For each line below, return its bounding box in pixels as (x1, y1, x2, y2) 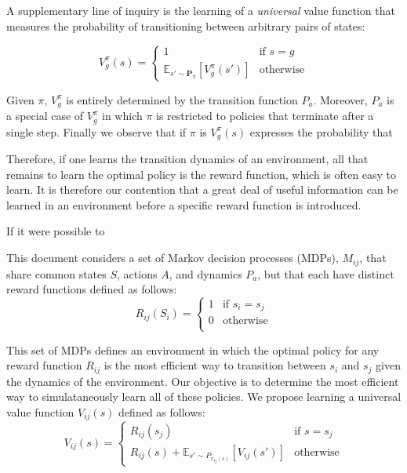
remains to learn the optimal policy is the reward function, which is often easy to (6, 166, 397, 182)
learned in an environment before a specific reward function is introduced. (6, 196, 362, 213)
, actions (117, 265, 158, 282)
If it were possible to (6, 223, 105, 239)
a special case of (6, 107, 84, 124)
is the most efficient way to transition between (104, 357, 326, 373)
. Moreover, (313, 91, 368, 107)
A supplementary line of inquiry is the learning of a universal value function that (6, 2, 395, 18)
